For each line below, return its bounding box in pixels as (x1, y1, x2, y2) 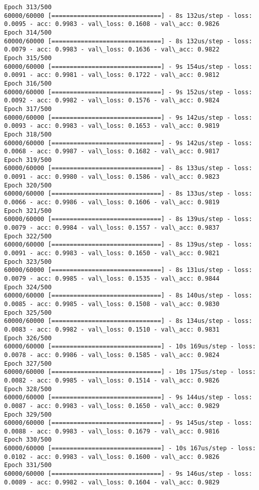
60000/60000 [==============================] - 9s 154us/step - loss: (4, 63, 252, 70)
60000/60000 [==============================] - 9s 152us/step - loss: (4, 88, 252, 96)
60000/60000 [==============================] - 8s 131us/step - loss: (4, 266, 252, 274)
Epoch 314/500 (4, 29, 52, 36)
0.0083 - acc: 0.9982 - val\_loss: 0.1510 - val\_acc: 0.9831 (4, 325, 220, 333)
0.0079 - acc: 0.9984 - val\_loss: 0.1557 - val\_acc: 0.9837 (4, 224, 220, 232)
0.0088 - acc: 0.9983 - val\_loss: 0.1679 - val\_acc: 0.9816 (4, 427, 220, 435)
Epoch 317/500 (4, 105, 52, 113)
